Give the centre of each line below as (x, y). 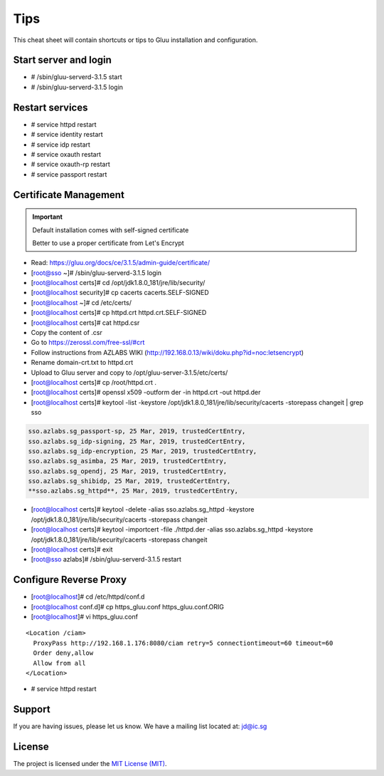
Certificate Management (69, 195)
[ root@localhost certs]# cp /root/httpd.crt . (94, 382)
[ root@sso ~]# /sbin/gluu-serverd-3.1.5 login (96, 273)
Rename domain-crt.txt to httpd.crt (82, 363)
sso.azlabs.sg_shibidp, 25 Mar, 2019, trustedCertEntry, (129, 481)
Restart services (50, 107)
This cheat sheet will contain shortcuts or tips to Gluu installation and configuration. (135, 40)
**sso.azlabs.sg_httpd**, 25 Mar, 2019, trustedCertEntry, (133, 491)
